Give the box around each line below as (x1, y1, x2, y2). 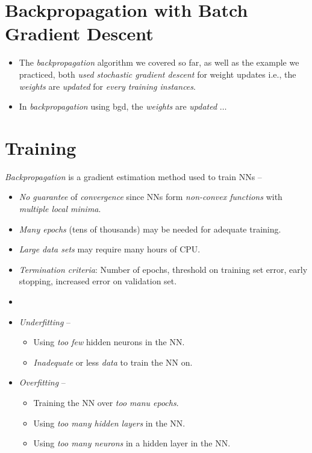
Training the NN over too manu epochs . (33, 396, 179, 408)
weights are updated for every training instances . (19, 80, 196, 92)
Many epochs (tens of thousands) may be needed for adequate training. (19, 222, 281, 235)
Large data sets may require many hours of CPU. (19, 243, 201, 255)
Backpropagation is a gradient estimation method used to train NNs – (5, 170, 262, 183)
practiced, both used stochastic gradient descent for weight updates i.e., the (19, 67, 296, 80)
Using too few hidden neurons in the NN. (33, 336, 185, 348)
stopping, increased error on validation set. (19, 275, 177, 287)
